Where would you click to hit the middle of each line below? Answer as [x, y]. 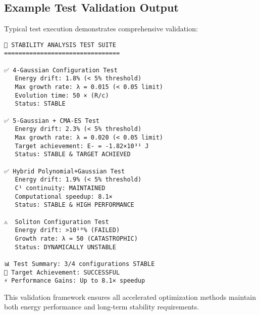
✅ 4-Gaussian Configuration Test [61, 70]
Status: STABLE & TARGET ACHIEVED [73, 154]
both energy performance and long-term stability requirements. [102, 307]
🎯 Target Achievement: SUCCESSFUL [62, 272]
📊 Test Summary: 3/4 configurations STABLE [80, 264]
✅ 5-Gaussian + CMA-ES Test [52, 121]
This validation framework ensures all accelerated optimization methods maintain [130, 297]
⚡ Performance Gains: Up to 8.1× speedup [75, 281]
